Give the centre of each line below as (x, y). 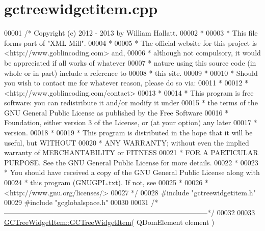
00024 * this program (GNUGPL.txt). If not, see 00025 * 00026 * (106, 182)
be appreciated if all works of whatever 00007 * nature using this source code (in (130, 62)
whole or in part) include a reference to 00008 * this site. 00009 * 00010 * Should (131, 73)
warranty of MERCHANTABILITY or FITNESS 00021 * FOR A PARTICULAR (131, 152)
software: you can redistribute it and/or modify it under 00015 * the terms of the (131, 103)
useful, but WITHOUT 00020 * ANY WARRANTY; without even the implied (127, 142)
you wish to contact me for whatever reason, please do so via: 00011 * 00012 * (126, 83)
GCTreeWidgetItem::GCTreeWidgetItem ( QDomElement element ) (109, 222)
